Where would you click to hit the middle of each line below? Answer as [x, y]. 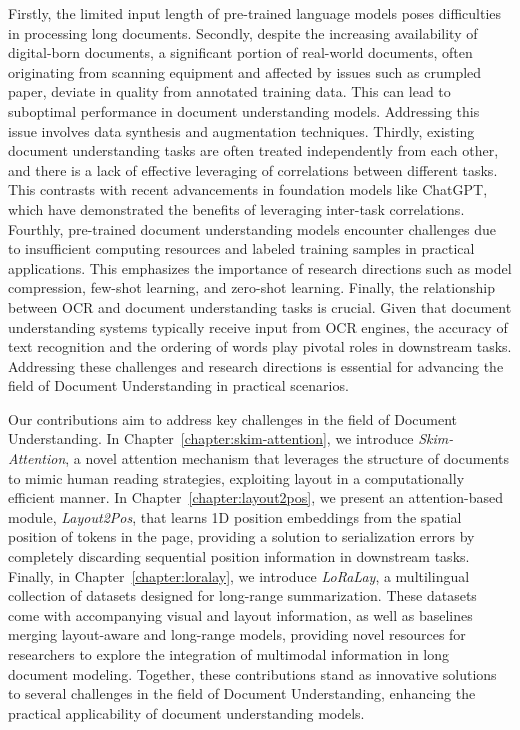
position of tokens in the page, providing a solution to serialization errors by [241, 536]
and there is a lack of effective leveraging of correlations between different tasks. [253, 169]
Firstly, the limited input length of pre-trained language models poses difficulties [255, 13]
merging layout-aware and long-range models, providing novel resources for [237, 634]
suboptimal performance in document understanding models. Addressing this [244, 110]
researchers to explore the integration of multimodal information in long [229, 654]
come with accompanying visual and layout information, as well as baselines [240, 614]
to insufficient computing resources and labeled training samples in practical [241, 248]
